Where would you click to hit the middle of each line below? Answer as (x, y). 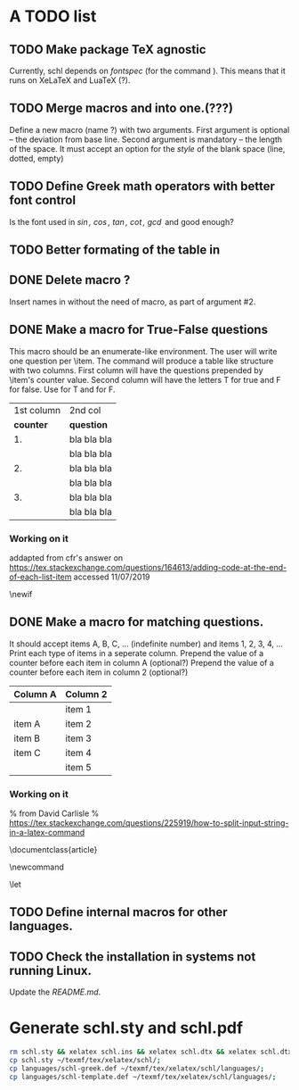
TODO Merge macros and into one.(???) (121, 108)
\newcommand (37, 867)
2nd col (85, 410)
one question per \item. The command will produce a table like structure (141, 361)
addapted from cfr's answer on (66, 557)
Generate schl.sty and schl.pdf (126, 1028)
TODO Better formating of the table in (115, 250)
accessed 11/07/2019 (112, 577)
